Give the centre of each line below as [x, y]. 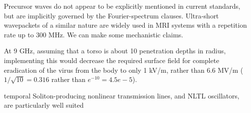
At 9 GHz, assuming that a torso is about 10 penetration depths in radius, [115, 51]
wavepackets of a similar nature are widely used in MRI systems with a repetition [125, 25]
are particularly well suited [44, 105]
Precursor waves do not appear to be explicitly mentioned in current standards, [122, 6]
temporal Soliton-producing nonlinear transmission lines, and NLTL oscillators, [122, 95]
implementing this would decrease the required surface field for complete [112, 60]
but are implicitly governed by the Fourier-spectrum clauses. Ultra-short [111, 15]
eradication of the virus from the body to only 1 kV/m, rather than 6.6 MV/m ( [124, 70]
